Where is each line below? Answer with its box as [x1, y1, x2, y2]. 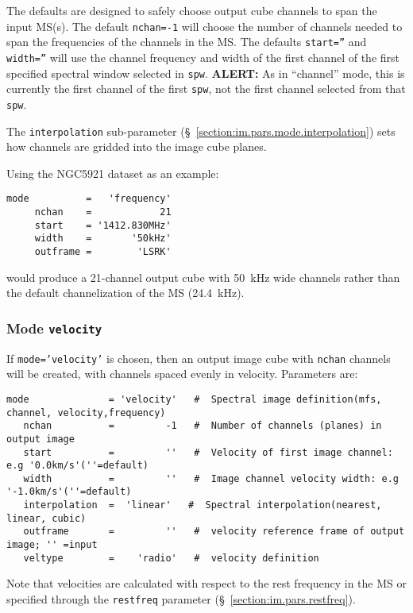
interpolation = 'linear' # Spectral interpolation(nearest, [23, 499, 382, 511]
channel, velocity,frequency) [6, 407, 166, 418]
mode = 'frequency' [6, 193, 172, 205]
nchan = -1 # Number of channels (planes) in [23, 420, 382, 432]
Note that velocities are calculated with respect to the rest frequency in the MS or [6, 575, 407, 592]
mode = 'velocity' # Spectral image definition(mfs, [6, 393, 382, 405]
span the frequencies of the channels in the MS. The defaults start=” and [6, 33, 367, 50]
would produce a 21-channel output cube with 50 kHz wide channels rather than [6, 268, 400, 285]
